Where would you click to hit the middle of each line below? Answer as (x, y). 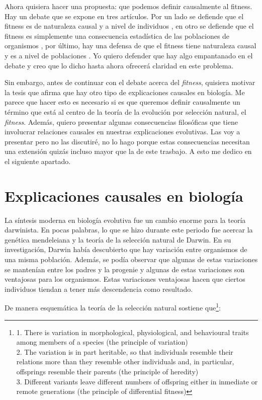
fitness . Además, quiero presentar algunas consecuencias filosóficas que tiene (121, 122)
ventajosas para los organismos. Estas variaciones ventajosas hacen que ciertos (125, 279)
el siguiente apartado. (38, 161)
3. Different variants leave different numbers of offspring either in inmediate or (137, 381)
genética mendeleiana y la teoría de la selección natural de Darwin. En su (118, 239)
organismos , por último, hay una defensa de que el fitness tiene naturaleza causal (130, 46)
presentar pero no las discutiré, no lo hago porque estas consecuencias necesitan (127, 141)
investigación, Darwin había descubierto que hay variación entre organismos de (126, 249)
